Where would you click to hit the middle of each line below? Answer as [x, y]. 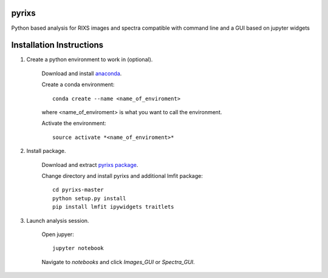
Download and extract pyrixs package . [90, 164]
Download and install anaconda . [82, 73]
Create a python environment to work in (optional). [90, 59]
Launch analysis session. [58, 220]
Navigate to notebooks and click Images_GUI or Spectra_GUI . [118, 262]
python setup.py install [89, 198]
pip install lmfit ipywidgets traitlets [113, 207]
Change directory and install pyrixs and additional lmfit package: [122, 175]
